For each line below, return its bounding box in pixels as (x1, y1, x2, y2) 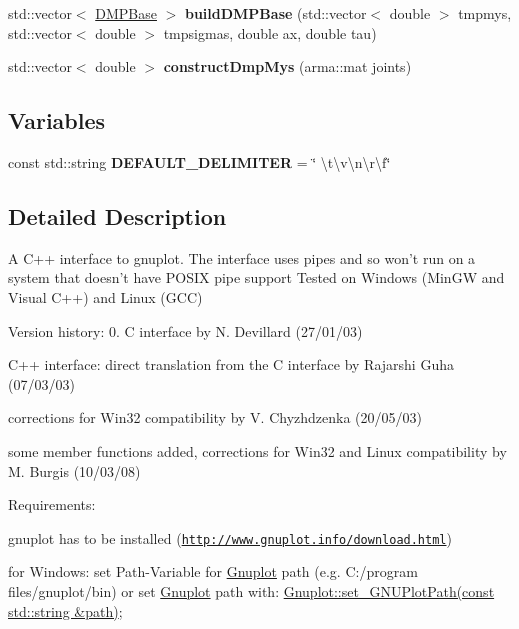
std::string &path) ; (8, 600, 123, 621)
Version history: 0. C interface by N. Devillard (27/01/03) (8, 320, 363, 341)
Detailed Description (8, 200, 227, 231)
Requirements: (8, 494, 96, 515)
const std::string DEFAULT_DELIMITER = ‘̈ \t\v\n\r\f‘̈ (8, 151, 391, 172)
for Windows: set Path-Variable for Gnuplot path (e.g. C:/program (8, 561, 418, 582)
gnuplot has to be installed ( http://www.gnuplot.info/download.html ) (8, 527, 452, 548)
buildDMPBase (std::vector (184, 3, 367, 23)
